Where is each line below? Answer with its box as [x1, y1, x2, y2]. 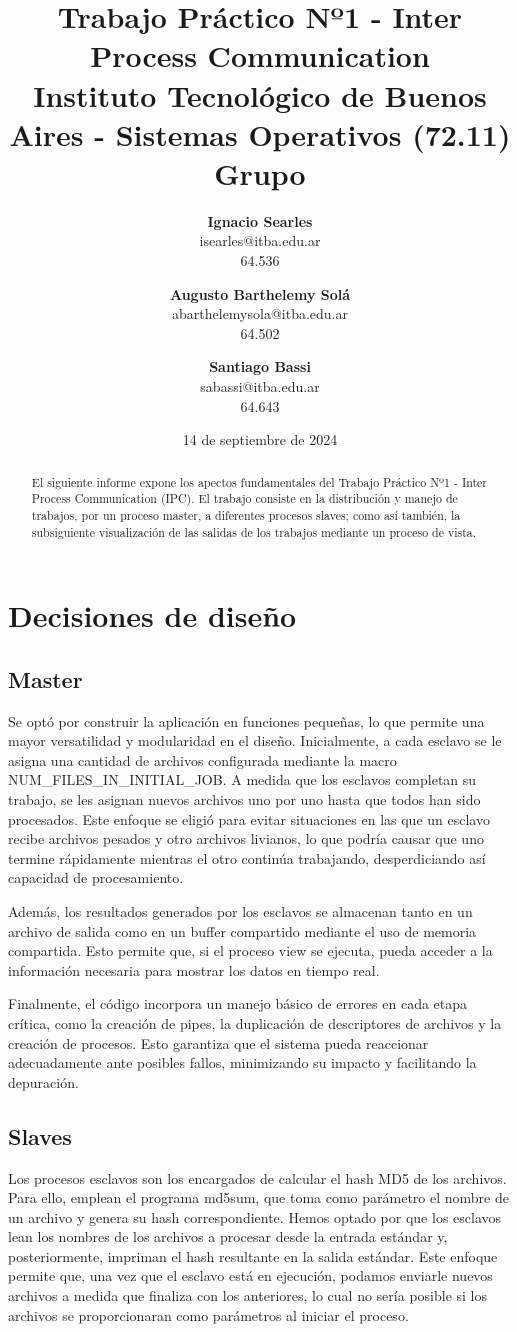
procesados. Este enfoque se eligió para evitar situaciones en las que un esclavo [8, 808, 490, 829]
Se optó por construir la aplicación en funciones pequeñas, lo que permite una [8, 710, 485, 731]
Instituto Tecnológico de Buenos [33, 74, 487, 115]
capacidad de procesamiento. [8, 867, 184, 888]
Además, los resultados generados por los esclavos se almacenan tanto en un [8, 900, 473, 921]
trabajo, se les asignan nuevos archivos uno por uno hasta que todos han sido [8, 789, 481, 809]
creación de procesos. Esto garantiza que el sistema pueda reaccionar [8, 1032, 429, 1053]
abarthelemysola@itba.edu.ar [172, 303, 348, 324]
